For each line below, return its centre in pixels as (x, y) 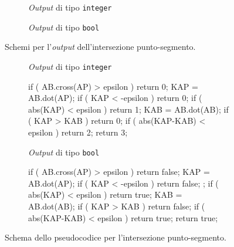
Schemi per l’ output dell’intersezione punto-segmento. (100, 47)
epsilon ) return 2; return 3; (78, 132)
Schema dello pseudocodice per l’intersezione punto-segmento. (116, 237)
